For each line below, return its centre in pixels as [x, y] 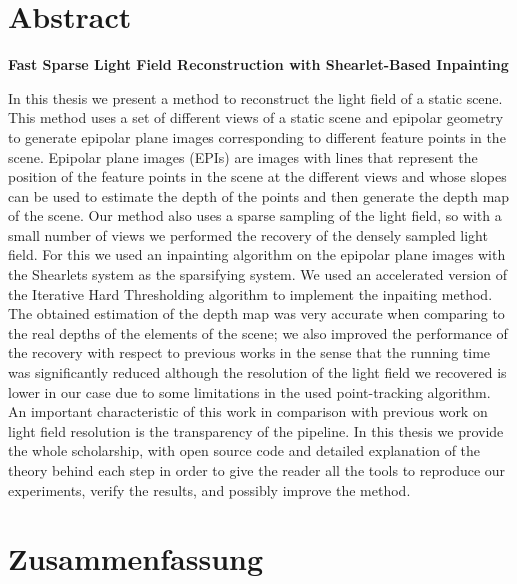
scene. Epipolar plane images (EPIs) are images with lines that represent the [243, 156]
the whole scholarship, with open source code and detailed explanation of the [244, 450]
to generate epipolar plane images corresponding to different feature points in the [257, 136]
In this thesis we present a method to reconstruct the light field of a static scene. [255, 97]
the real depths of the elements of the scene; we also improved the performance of [258, 332]
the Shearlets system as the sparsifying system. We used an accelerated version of [258, 274]
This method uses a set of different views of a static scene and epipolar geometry [256, 117]
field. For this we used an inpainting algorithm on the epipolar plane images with [257, 254]
